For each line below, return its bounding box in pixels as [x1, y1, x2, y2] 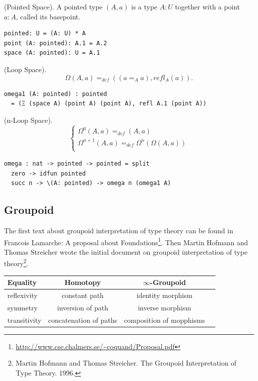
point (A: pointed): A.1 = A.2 [4, 39, 107, 47]
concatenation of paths [48, 314, 118, 325]
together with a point [175, 1, 240, 11]
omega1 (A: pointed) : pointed [4, 90, 107, 97]
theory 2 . [4, 257, 29, 269]
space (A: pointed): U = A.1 [4, 49, 100, 57]
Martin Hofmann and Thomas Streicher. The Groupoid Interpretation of [15, 358, 237, 368]
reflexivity [7, 289, 38, 300]
